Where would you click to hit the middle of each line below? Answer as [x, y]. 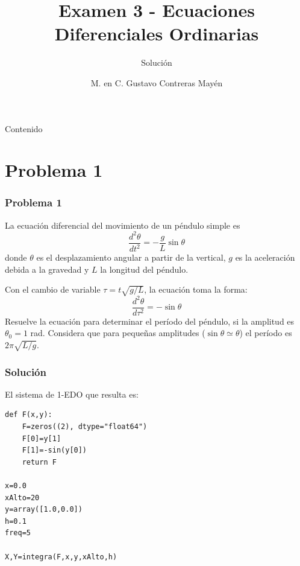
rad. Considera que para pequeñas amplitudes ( [118, 333]
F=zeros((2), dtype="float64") [85, 427]
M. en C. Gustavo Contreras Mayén [157, 82]
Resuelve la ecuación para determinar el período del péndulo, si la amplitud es [150, 321]
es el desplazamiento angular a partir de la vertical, [131, 257]
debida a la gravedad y [47, 269]
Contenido [24, 128]
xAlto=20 [22, 498]
